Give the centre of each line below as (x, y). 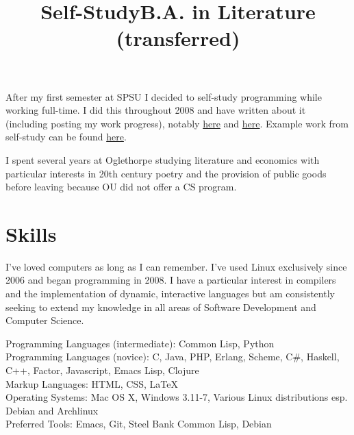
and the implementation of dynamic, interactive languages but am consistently (170, 294)
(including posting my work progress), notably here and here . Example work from (177, 123)
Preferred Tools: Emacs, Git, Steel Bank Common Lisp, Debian (139, 424)
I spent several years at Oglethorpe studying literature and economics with (163, 159)
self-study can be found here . (66, 137)
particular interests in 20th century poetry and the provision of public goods (166, 173)
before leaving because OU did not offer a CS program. (121, 187)
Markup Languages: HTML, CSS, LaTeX (92, 383)
